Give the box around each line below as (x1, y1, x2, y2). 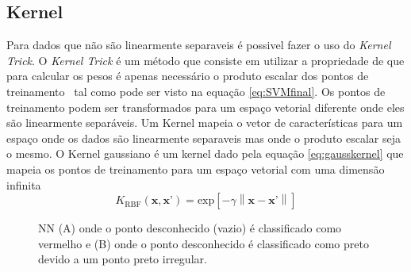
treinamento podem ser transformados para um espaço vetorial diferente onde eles (6, 98, 405, 115)
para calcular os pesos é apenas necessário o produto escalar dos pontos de (6, 67, 369, 84)
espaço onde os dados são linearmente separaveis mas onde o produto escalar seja (6, 129, 401, 146)
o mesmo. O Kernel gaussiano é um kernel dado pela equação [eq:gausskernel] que (6, 145, 404, 162)
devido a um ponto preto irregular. (38, 251, 207, 267)
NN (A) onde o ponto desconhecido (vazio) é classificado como (38, 220, 342, 236)
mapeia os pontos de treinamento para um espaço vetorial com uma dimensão (6, 160, 385, 177)
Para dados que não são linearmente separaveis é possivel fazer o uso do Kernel (6, 36, 391, 53)
